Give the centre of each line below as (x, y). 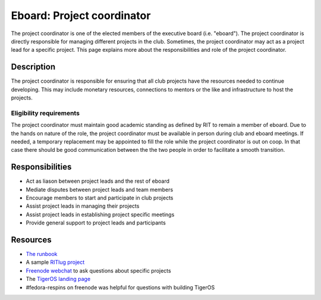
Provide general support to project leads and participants (96, 223)
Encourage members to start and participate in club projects (100, 198)
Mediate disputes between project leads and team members (100, 189)
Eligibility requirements (45, 113)
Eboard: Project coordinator (81, 15)
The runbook (42, 254)
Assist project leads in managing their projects (83, 206)
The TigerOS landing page (58, 279)
